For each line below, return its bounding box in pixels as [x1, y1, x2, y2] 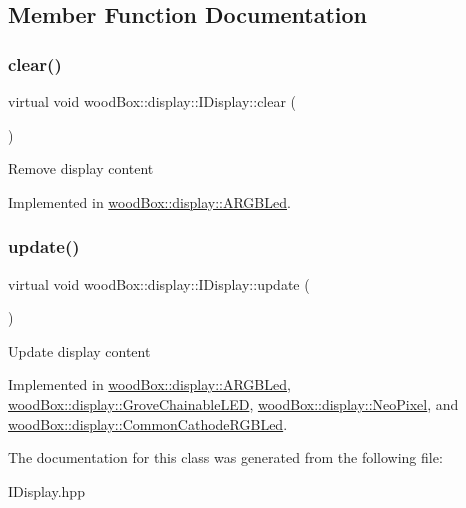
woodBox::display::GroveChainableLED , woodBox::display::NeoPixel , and [8, 393, 459, 414]
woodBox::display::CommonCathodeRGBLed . [8, 413, 288, 434]
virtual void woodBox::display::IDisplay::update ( [8, 273, 310, 294]
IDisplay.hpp [8, 480, 85, 501]
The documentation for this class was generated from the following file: [8, 447, 443, 468]
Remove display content [8, 158, 154, 179]
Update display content [8, 340, 151, 361]
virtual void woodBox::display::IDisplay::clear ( [8, 91, 297, 111]
